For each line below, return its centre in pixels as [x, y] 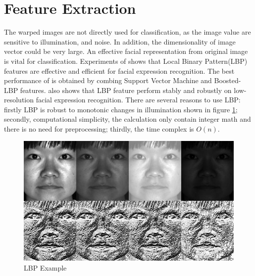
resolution [19, 100]
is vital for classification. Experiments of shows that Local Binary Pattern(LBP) [126, 61]
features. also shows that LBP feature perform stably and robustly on [126, 90]
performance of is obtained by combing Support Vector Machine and [108, 80]
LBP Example [45, 267]
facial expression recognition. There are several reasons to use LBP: [138, 100]
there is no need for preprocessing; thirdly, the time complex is [99, 129]
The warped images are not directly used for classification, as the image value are [127, 32]
